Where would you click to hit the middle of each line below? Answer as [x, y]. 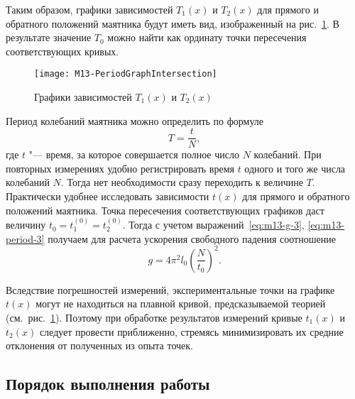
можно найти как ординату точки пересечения [207, 37]
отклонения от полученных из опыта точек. [99, 345]
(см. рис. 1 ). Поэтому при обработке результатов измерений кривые [154, 317]
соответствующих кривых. [62, 51]
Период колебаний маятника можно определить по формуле [135, 120]
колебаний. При [288, 154]
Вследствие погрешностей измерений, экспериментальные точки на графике [170, 289]
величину [26, 225]
